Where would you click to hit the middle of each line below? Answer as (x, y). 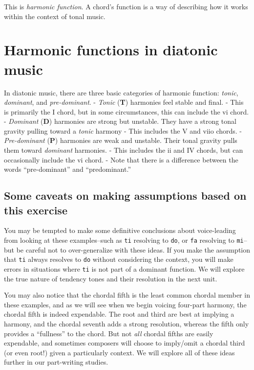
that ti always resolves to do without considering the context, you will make (119, 259)
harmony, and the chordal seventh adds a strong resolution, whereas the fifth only (127, 323)
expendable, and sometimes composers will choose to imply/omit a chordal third (125, 343)
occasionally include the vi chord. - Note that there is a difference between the (121, 159)
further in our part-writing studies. (56, 362)
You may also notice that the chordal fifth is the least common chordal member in (127, 295)
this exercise (36, 210)
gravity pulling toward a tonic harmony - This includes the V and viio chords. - (123, 130)
